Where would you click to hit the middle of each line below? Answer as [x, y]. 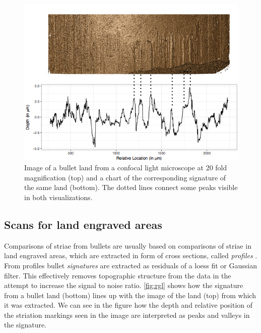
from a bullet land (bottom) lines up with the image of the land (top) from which [130, 295]
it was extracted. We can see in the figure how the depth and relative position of [128, 305]
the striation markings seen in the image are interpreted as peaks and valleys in [127, 315]
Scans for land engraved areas [83, 224]
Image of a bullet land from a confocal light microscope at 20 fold [126, 168]
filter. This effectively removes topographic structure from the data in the [118, 275]
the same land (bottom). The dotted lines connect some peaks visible [131, 187]
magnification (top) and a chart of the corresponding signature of [125, 177]
